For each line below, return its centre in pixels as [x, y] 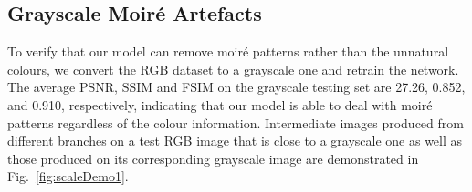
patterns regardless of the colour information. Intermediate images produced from [236, 122]
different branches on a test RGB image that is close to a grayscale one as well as [235, 141]
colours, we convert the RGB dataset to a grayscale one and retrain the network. [233, 69]
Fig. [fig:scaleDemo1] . [68, 176]
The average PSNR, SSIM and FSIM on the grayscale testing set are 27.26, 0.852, [236, 87]
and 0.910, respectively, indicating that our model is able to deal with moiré [220, 104]
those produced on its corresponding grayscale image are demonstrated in [213, 158]
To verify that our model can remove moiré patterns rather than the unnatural [228, 51]
